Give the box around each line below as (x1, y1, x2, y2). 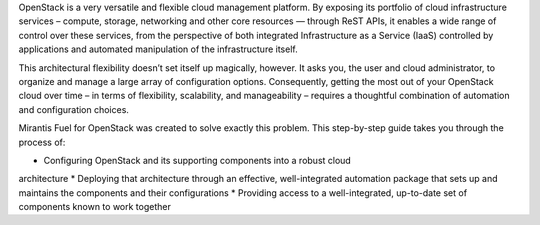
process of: (18, 136, 66, 148)
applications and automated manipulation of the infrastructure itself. (18, 43, 299, 55)
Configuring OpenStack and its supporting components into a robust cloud (43, 154, 352, 166)
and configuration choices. (18, 103, 130, 115)
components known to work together (18, 201, 172, 213)
